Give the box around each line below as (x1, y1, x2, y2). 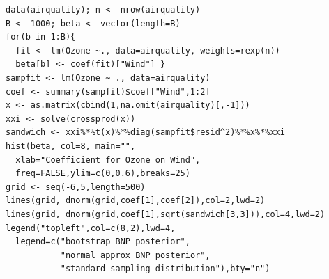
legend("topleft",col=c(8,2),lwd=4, (6, 223, 176, 233)
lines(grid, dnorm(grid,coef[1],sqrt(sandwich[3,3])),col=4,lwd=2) (6, 209, 326, 219)
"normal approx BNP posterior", (60, 250, 211, 260)
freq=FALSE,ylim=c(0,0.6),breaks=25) (15, 168, 190, 179)
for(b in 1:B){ (6, 32, 76, 42)
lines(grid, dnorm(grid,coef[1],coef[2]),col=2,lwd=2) (6, 196, 266, 206)
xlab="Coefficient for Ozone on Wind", (15, 154, 201, 165)
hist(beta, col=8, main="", (6, 141, 136, 151)
